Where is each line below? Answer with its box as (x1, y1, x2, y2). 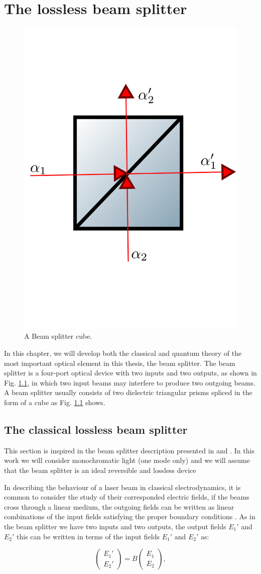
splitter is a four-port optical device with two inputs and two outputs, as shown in (4, 367, 257, 378)
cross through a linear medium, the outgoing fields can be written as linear (4, 501, 234, 512)
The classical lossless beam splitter (4, 421, 188, 437)
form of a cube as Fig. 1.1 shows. (4, 397, 105, 407)
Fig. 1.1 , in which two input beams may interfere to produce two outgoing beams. (4, 377, 255, 388)
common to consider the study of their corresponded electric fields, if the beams (4, 492, 249, 502)
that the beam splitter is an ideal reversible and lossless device (4, 464, 196, 475)
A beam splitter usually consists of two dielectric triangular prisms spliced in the (4, 387, 252, 398)
